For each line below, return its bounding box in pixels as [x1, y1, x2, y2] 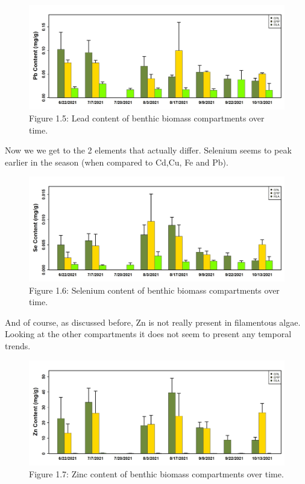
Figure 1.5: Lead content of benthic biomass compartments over [29, 112, 265, 124]
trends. [5, 339, 31, 352]
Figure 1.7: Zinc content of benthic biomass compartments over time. [29, 467, 284, 480]
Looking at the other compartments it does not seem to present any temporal [5, 328, 292, 340]
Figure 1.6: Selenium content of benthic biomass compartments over [29, 283, 280, 296]
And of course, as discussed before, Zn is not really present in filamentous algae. [5, 315, 301, 328]
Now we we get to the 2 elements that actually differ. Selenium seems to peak [5, 144, 292, 156]
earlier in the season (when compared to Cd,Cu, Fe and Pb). [5, 155, 228, 168]
